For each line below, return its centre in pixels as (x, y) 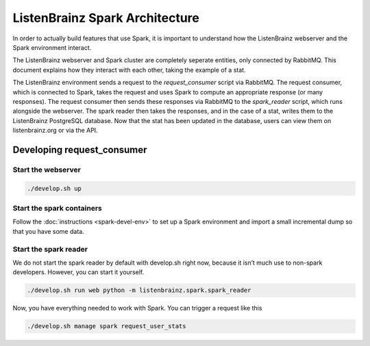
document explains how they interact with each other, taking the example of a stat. (129, 70)
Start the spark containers (57, 208)
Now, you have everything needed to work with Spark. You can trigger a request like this (137, 308)
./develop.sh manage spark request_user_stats (107, 326)
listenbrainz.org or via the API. (56, 131)
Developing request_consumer (80, 149)
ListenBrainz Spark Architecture (106, 18)
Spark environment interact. (52, 47)
